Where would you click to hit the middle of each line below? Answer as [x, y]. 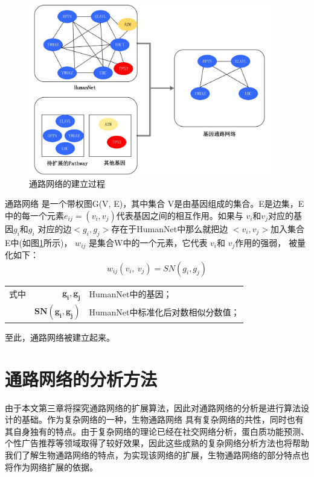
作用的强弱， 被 [266, 242]
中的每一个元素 [34, 215]
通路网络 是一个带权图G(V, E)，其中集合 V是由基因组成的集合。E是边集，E [155, 204]
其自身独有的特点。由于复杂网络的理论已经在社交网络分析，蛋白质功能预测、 [157, 431]
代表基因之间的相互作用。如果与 [180, 215]
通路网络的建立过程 [67, 183]
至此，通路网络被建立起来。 [60, 337]
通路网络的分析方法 [81, 378]
